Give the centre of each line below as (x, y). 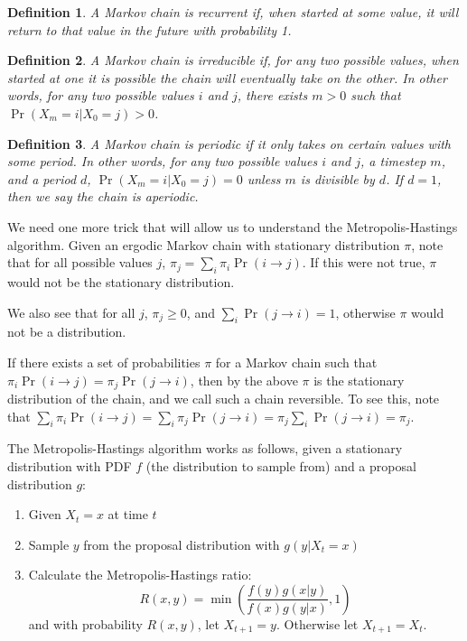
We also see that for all (71, 312)
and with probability (85, 623)
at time (128, 514)
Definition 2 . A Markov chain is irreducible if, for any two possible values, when (233, 60)
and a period (42, 178)
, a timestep (393, 161)
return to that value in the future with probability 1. (149, 29)
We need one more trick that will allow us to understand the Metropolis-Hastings (233, 226)
